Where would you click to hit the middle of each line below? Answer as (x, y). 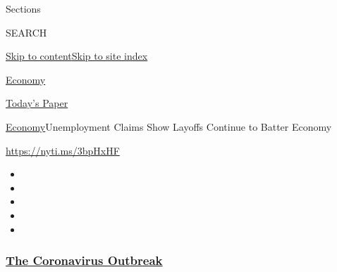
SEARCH (26, 32)
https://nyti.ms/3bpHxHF (63, 150)
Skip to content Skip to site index (77, 56)
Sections (23, 8)
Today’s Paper (37, 103)
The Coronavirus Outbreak (84, 260)
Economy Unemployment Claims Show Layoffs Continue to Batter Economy (169, 126)
